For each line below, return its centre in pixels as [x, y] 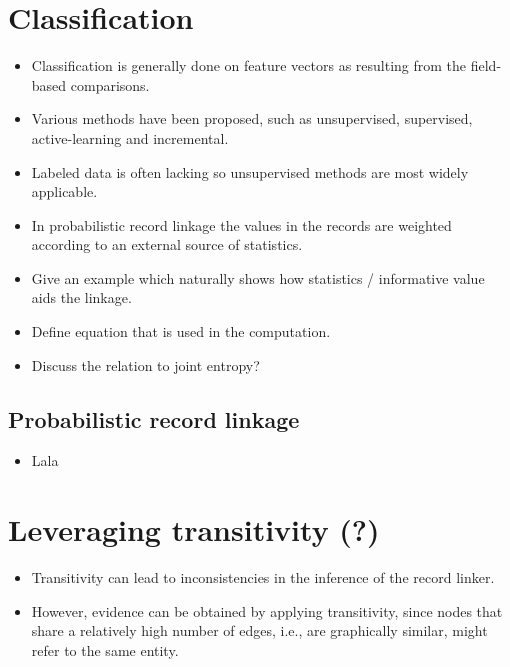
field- [486, 65]
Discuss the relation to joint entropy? [145, 364]
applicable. [64, 191]
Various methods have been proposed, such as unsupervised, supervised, [252, 118]
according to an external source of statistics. [167, 244]
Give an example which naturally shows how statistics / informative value [258, 277]
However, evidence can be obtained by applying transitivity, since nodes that [267, 610]
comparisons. [110, 84]
